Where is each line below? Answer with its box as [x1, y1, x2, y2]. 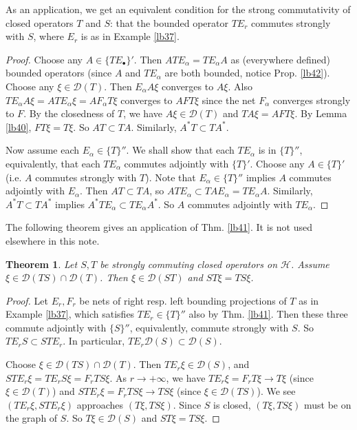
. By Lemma [294, 106, 347, 121]
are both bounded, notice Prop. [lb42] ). [164, 65, 330, 80]
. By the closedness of [23, 106, 115, 121]
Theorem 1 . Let [6, 256, 78, 271]
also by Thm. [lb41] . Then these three [188, 307, 348, 321]
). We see [257, 384, 296, 398]
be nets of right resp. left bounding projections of [79, 293, 287, 307]
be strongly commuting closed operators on [100, 256, 278, 271]
